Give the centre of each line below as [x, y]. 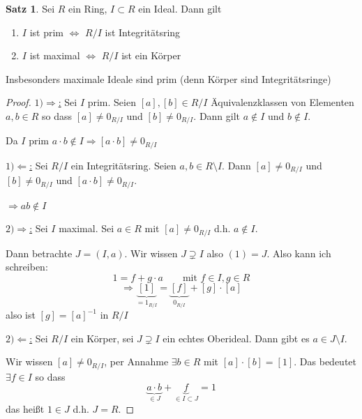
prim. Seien [112, 102]
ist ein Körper [151, 55]
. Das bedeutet [325, 361]
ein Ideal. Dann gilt [180, 8]
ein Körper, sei [102, 338]
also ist [21, 315]
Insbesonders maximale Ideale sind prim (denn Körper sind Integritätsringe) [168, 78]
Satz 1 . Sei [30, 8]
